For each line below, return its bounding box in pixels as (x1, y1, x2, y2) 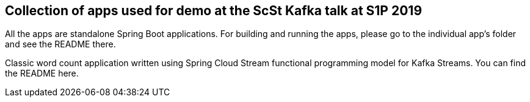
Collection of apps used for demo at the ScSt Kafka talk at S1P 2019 (5, 3, 423, 18)
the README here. (5, 68, 79, 79)
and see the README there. (5, 39, 116, 50)
